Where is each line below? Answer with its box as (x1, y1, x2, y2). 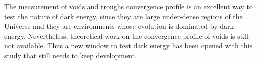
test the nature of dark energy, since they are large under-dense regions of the (4, 11, 243, 21)
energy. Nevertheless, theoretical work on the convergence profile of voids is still (4, 30, 249, 41)
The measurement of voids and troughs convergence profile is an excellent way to (4, 1, 253, 11)
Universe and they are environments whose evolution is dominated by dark (4, 21, 234, 31)
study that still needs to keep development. (4, 50, 137, 60)
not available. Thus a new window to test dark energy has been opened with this (4, 40, 253, 51)
